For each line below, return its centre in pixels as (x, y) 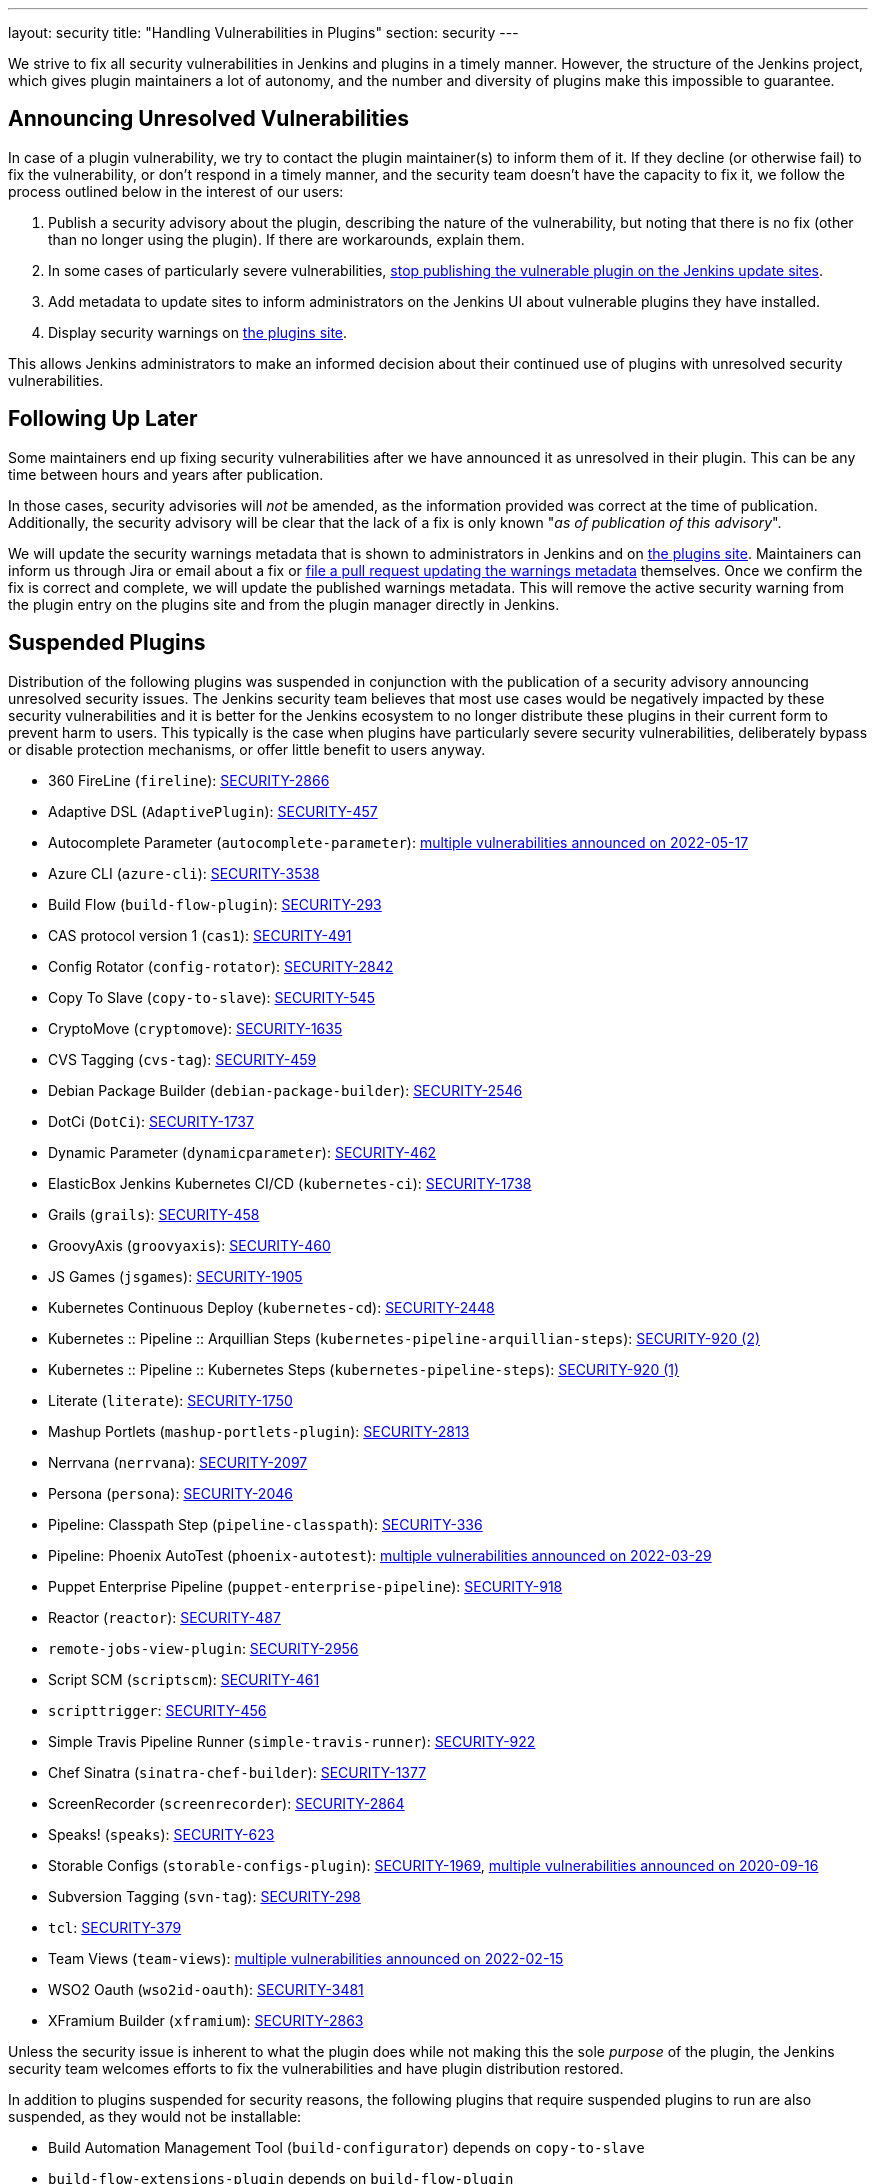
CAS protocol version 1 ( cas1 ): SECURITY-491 (200, 935)
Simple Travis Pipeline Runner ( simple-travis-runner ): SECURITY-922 (292, 1741)
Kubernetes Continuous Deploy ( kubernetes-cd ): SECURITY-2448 (271, 1307)
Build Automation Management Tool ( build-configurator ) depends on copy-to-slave (346, 2147)
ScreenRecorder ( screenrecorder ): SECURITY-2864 (226, 1803)
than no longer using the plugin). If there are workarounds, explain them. (286, 239)
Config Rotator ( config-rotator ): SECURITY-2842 (221, 966)
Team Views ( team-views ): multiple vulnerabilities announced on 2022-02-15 (306, 1958)
